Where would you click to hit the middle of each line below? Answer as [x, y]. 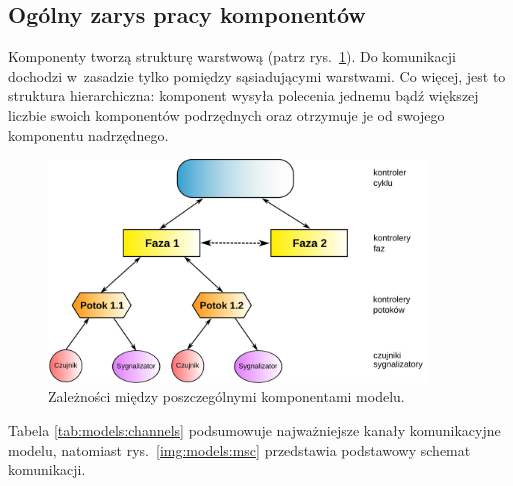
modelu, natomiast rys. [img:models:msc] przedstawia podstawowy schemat [239, 449]
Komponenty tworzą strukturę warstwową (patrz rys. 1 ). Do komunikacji [232, 56]
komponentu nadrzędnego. [88, 134]
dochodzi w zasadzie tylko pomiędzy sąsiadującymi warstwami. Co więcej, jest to [257, 75]
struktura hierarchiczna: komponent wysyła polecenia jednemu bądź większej [243, 95]
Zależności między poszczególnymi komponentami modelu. [226, 396]
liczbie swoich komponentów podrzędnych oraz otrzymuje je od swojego [226, 114]
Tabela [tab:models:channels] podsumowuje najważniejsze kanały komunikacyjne [254, 429]
